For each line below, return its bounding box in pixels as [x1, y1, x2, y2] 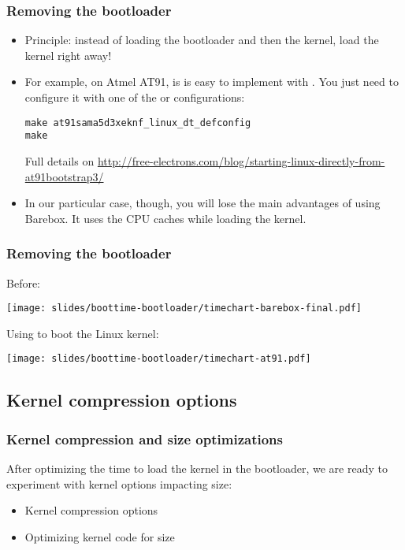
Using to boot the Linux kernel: [6, 325, 159, 341]
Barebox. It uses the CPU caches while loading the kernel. [24, 210, 307, 226]
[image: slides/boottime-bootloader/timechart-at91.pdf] [6, 353, 311, 365]
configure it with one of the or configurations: [24, 89, 245, 105]
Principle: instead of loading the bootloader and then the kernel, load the [24, 32, 379, 48]
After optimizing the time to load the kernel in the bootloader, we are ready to [6, 460, 388, 476]
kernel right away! [24, 46, 112, 63]
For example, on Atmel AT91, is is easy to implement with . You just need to [24, 73, 399, 90]
